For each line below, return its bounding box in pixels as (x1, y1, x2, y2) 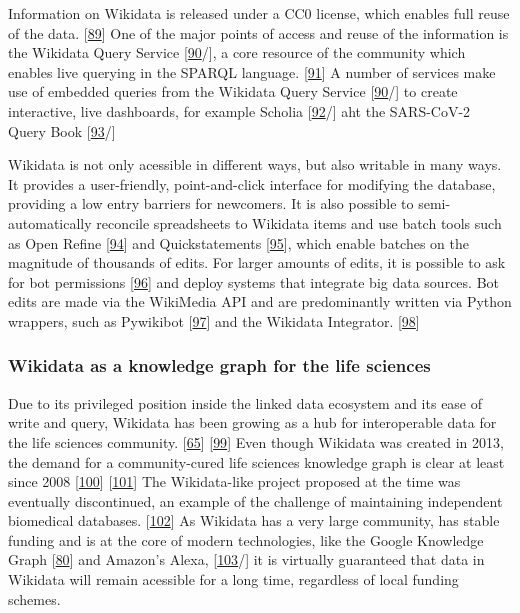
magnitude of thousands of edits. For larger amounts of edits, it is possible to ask (8, 252, 506, 273)
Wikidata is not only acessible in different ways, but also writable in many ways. (8, 154, 502, 175)
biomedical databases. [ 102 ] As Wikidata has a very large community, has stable (8, 510, 500, 531)
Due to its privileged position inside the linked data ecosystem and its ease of (8, 392, 483, 413)
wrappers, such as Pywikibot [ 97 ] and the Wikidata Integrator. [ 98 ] (8, 310, 420, 331)
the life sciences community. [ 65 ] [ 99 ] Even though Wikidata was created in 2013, (8, 431, 504, 452)
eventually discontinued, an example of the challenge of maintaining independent (8, 490, 503, 511)
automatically (8, 212, 92, 233)
